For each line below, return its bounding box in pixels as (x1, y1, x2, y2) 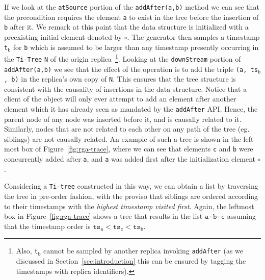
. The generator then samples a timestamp (127, 31, 260, 42)
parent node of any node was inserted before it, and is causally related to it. (4, 113, 242, 124)
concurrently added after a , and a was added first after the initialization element (4, 154, 256, 164)
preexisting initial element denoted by (4, 31, 122, 42)
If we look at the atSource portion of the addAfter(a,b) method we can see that (4, 2, 259, 12)
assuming (227, 211, 256, 221)
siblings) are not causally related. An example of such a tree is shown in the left (4, 133, 254, 144)
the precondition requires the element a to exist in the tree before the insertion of (4, 11, 259, 22)
